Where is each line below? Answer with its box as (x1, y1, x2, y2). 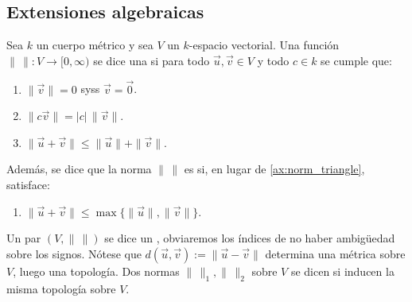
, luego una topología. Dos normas (13, 262, 180, 279)
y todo (257, 52, 290, 68)
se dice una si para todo (93, 52, 210, 68)
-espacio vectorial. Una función (189, 37, 340, 53)
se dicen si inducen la (290, 262, 395, 279)
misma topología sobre (6, 280, 116, 296)
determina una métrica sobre (265, 245, 406, 261)
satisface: (6, 176, 50, 192)
